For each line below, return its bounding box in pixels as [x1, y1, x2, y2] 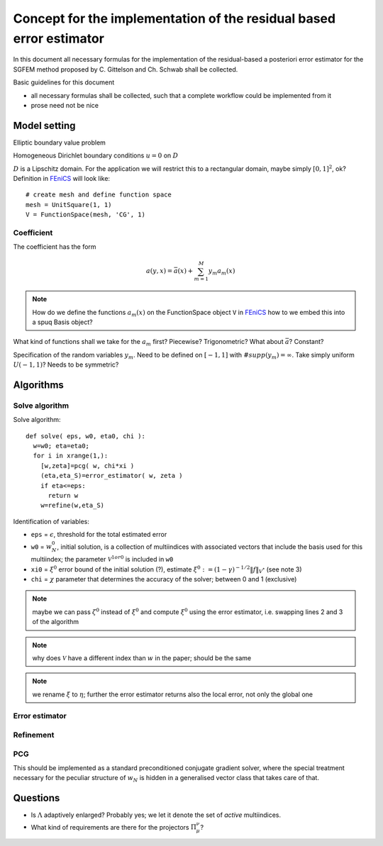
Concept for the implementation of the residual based [13, 11, 336, 26]
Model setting [13, 119, 76, 131]
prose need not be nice [30, 101, 99, 109]
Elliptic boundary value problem [13, 138, 106, 147]
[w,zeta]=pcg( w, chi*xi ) [40, 462, 135, 469]
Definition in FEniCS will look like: [13, 174, 110, 182]
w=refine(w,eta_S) [40, 501, 105, 510]
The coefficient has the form [13, 243, 96, 251]
